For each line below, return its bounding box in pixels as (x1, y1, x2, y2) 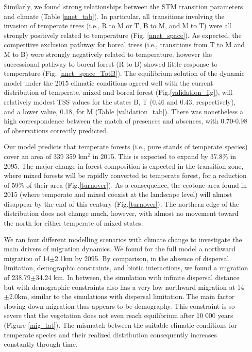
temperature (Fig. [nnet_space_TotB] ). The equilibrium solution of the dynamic (4, 68, 245, 78)
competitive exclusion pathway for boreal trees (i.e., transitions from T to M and (4, 39, 245, 50)
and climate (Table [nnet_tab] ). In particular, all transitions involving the (4, 11, 225, 21)
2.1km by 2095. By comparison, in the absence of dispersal (54, 253, 229, 263)
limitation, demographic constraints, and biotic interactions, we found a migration (4, 263, 248, 273)
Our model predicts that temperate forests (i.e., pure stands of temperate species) (4, 141, 248, 152)
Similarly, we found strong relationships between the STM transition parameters (4, 1, 243, 11)
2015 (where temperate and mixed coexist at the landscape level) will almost (4, 189, 233, 199)
